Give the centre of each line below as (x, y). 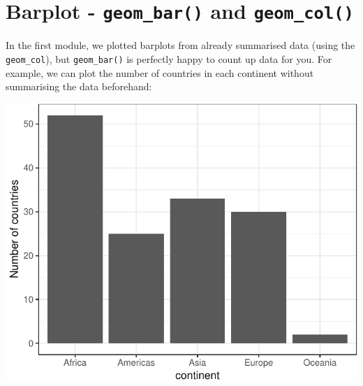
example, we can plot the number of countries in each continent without (160, 72)
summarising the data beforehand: (79, 86)
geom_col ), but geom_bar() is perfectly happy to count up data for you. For (169, 58)
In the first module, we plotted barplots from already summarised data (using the (180, 45)
